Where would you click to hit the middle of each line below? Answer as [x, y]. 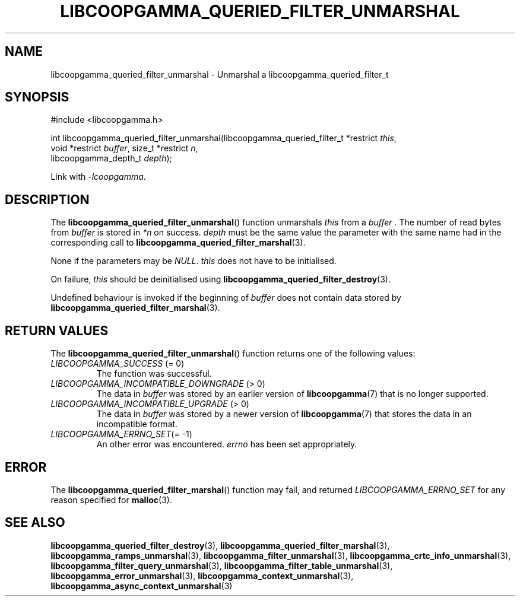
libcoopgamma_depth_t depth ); [111, 158]
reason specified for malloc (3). [111, 500]
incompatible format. [137, 424]
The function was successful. [154, 374]
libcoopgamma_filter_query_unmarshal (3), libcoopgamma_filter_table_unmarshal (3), [222, 565]
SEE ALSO [35, 523]
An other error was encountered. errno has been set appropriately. [227, 444]
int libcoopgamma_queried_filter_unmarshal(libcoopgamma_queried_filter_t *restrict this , [223, 138]
